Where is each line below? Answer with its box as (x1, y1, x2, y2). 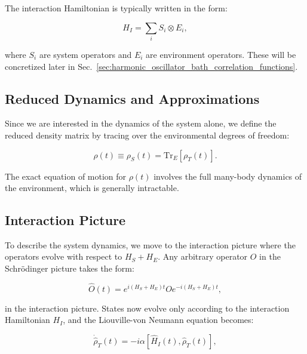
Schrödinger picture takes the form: (5, 262, 134, 275)
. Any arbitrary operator (158, 250, 248, 263)
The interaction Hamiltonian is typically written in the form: (5, 2, 228, 14)
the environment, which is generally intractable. (5, 181, 179, 194)
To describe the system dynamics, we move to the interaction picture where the (5, 238, 296, 251)
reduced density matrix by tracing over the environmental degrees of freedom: (5, 128, 290, 141)
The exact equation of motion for (5, 170, 127, 182)
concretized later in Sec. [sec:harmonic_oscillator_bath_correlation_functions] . (5, 60, 298, 72)
